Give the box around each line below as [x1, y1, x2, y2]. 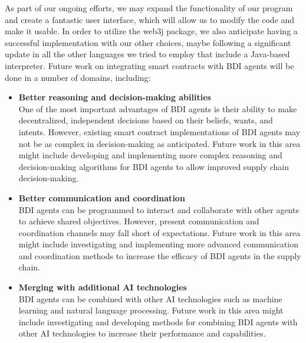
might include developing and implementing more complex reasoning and [18, 149, 282, 161]
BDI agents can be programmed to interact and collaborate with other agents [18, 203, 299, 215]
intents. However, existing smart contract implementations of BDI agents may [18, 125, 301, 138]
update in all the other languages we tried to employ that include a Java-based [5, 48, 290, 60]
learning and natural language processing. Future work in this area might [18, 304, 284, 316]
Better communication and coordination [18, 191, 185, 204]
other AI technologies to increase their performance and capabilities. [18, 327, 266, 339]
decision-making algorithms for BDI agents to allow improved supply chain [18, 160, 289, 172]
